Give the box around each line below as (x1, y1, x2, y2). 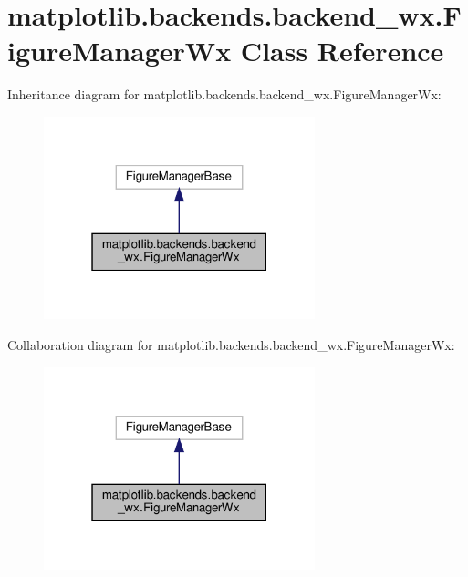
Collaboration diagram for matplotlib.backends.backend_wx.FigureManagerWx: (7, 335, 455, 355)
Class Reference (240, 32, 444, 69)
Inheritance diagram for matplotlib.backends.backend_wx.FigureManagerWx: (7, 85, 442, 104)
